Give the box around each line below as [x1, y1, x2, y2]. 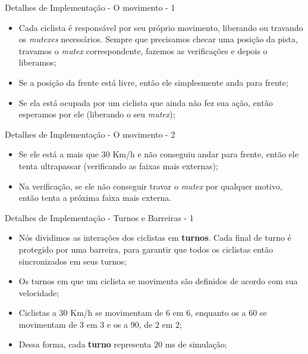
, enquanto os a [190, 306, 246, 319]
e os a [106, 318, 128, 330]
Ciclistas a [18, 306, 56, 319]
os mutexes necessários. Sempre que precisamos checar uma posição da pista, [18, 33, 298, 45]
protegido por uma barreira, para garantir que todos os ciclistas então [18, 243, 274, 255]
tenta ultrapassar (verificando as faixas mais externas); [18, 159, 218, 172]
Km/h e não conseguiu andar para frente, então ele [112, 148, 298, 160]
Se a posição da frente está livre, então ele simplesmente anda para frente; [18, 76, 288, 88]
